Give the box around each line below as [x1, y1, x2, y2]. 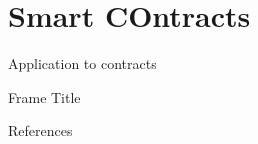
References [8, 120, 73, 141]
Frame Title [8, 86, 81, 107]
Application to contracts [8, 53, 157, 74]
